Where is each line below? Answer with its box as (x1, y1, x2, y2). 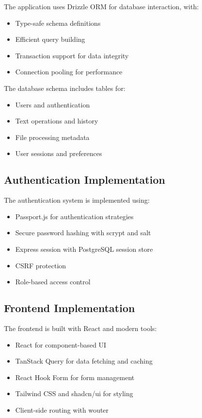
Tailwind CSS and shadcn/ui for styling (15, 388, 133, 399)
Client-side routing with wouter (15, 404, 109, 415)
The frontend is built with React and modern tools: (4, 323, 157, 333)
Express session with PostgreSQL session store (15, 244, 153, 254)
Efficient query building (15, 34, 85, 44)
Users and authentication (15, 99, 90, 109)
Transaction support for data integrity (15, 50, 129, 60)
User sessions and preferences (15, 148, 102, 158)
